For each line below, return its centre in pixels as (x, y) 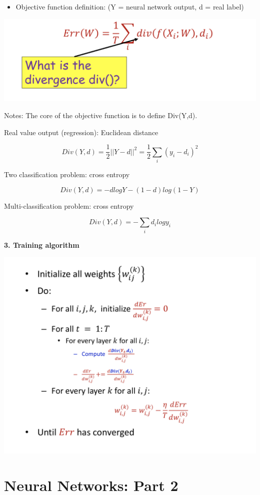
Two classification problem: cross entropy (67, 174)
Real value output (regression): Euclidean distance (81, 132)
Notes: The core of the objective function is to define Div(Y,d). (101, 115)
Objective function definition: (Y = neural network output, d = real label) (130, 7)
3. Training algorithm (42, 244)
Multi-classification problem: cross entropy (69, 205)
